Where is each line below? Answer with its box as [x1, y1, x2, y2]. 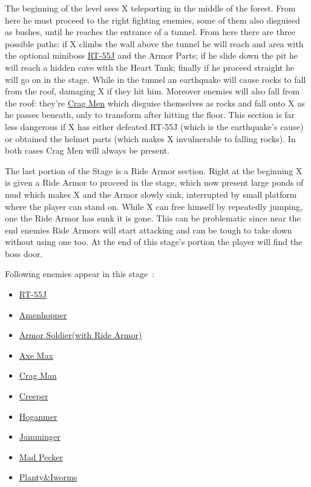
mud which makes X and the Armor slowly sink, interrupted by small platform [5, 188, 297, 200]
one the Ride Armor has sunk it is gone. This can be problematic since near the [5, 212, 301, 224]
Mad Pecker [19, 450, 63, 463]
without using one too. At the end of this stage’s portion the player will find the [5, 235, 303, 248]
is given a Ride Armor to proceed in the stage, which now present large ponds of [5, 176, 304, 189]
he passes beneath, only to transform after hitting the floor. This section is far [5, 108, 295, 121]
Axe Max [19, 348, 53, 361]
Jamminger [19, 430, 61, 443]
